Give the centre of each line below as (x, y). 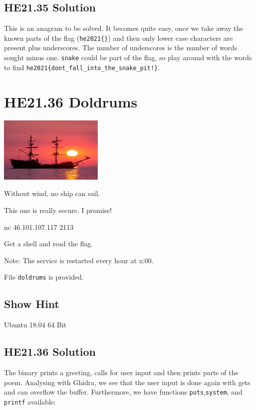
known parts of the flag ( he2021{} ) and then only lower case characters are (118, 38)
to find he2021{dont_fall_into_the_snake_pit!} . (82, 67)
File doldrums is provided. (44, 277)
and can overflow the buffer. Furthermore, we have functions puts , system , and (123, 392)
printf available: (30, 401)
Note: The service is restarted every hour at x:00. (79, 260)
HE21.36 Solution (50, 352)
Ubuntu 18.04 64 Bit (35, 325)
